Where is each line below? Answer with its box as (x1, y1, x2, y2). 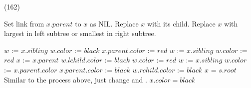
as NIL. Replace (89, 18, 139, 28)
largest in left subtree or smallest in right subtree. (4, 28, 156, 38)
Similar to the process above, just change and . (4, 74, 147, 84)
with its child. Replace (147, 18, 216, 28)
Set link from (4, 18, 44, 28)
